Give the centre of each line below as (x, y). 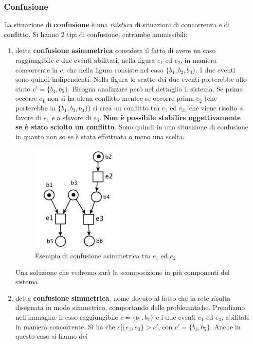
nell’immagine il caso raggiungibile (67, 317)
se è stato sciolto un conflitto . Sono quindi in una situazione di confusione (132, 127)
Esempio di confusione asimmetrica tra (93, 255)
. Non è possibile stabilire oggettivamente (170, 117)
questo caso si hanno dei (52, 336)
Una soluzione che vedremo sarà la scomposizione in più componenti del (122, 272)
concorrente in (36, 69)
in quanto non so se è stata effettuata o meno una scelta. (100, 136)
